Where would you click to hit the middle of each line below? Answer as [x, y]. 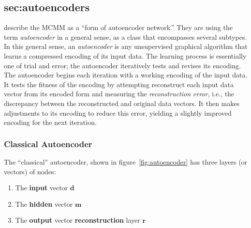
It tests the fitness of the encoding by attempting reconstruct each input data [119, 84]
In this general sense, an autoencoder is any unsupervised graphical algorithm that [126, 46]
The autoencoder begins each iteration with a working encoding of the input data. [126, 75]
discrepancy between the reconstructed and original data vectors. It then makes [122, 103]
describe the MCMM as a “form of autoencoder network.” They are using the [118, 27]
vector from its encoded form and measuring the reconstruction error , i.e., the [119, 94]
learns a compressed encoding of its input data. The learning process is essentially [125, 55]
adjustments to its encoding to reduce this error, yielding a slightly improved [118, 113]
